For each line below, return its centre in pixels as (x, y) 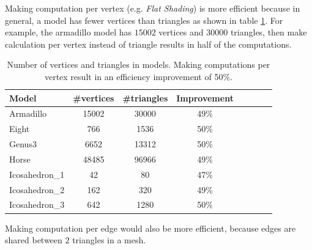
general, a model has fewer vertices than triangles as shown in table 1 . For (144, 20)
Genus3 (23, 144)
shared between (34, 240)
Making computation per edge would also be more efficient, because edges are (150, 228)
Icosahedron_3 (37, 204)
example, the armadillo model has (69, 32)
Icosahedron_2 (37, 189)
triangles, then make (269, 32)
